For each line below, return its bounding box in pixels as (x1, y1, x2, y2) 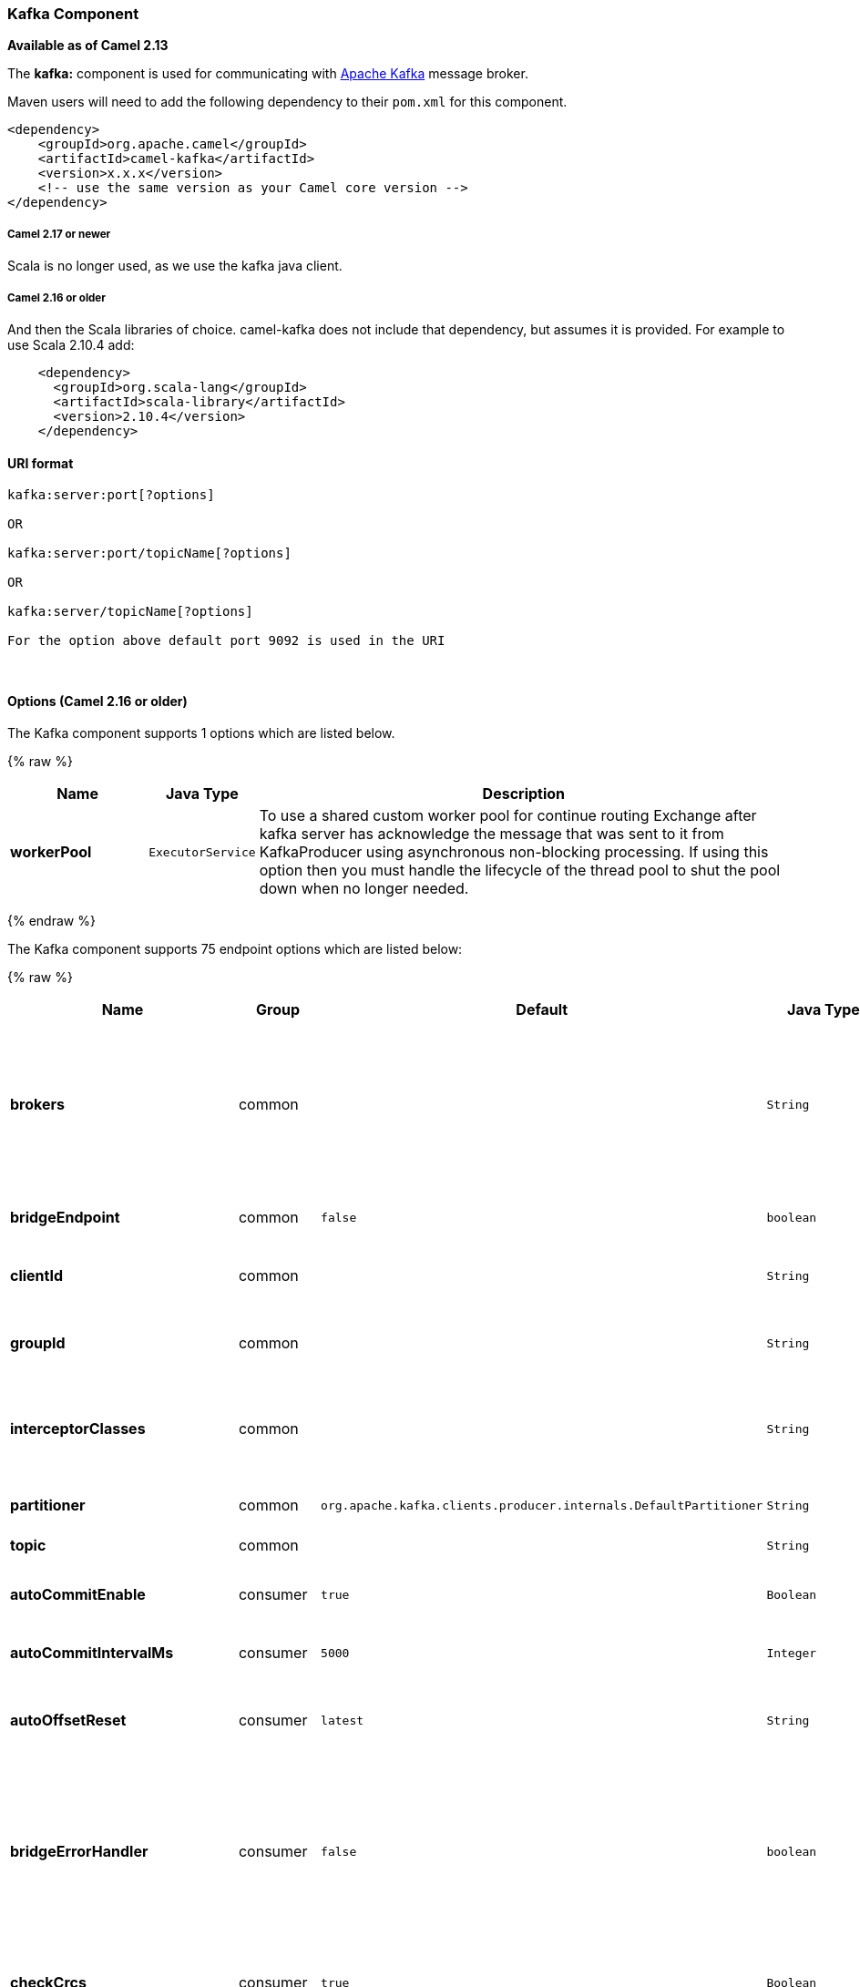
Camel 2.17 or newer (7, 227, 111, 241)
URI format (7, 455, 74, 471)
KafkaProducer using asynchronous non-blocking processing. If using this (259, 843, 769, 862)
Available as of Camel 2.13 (7, 37, 169, 54)
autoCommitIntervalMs (10, 1644, 174, 1663)
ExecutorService (148, 845, 256, 859)
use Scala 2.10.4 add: (7, 336, 135, 353)
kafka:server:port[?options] (7, 487, 215, 503)
